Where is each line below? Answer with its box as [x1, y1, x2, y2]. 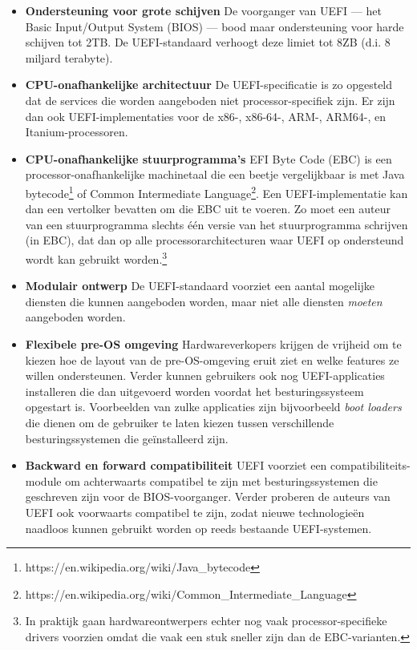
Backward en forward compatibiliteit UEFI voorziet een [25, 457, 327, 474]
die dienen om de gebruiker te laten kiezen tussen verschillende [25, 414, 334, 430]
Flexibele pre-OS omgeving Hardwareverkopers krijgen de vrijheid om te [25, 336, 402, 352]
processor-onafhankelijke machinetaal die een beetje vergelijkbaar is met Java [25, 166, 405, 183]
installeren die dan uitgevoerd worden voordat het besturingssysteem [25, 382, 364, 399]
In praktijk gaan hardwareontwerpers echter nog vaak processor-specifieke [25, 612, 387, 629]
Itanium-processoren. [25, 123, 128, 140]
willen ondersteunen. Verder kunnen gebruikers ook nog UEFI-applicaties [25, 367, 385, 384]
